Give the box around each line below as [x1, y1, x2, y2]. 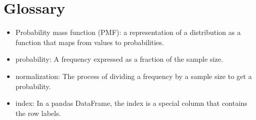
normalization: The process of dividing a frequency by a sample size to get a [15, 70, 252, 81]
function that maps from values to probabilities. [15, 36, 164, 47]
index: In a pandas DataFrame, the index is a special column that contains [15, 98, 247, 108]
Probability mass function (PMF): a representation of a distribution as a [15, 27, 241, 37]
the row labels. [15, 107, 61, 118]
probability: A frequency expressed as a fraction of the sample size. [15, 54, 223, 64]
